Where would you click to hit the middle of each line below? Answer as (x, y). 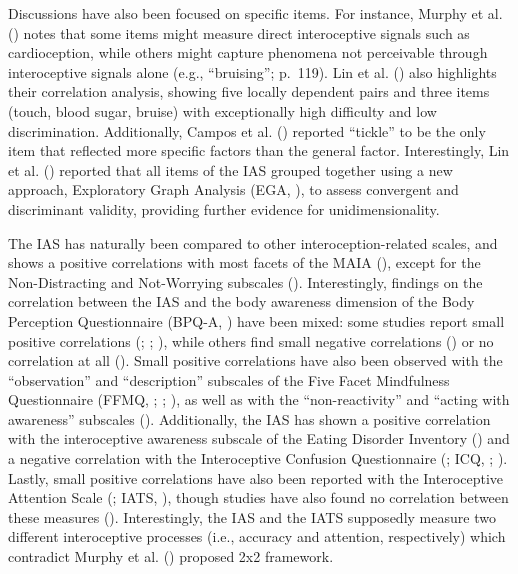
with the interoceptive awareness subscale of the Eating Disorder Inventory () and (259, 438)
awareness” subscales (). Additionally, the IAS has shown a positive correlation (249, 418)
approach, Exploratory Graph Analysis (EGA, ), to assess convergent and (233, 189)
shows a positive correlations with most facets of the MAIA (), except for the (244, 262)
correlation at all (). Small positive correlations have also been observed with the (255, 360)
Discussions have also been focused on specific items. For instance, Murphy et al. (255, 13)
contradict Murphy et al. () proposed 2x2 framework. (171, 556)
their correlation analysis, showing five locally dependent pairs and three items (249, 91)
